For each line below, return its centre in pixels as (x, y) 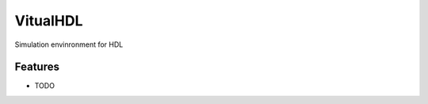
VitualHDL (49, 21)
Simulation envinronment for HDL (69, 44)
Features (37, 67)
